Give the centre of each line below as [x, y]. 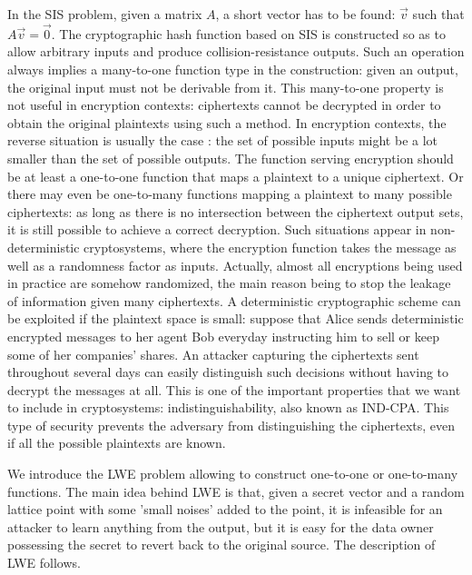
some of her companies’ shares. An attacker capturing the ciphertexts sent [213, 354]
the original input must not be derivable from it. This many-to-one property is [226, 87]
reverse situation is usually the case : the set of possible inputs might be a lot [223, 140]
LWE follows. [44, 563]
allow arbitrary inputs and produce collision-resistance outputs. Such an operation [236, 51]
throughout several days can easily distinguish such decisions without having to [228, 372]
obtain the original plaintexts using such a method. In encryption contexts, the [227, 122]
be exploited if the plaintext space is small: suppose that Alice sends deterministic [236, 318]
